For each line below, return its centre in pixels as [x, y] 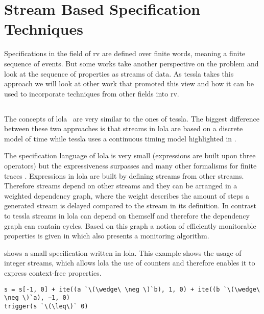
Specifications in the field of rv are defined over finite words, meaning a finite [125, 53]
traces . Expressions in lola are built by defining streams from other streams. [124, 175]
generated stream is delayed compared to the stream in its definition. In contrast [130, 206]
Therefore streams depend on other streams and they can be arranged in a [121, 186]
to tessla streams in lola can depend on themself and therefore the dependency [127, 216]
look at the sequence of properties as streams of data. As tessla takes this [119, 73]
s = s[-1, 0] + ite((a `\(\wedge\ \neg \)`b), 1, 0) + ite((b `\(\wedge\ [132, 289]
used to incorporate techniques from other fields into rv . [92, 93]
